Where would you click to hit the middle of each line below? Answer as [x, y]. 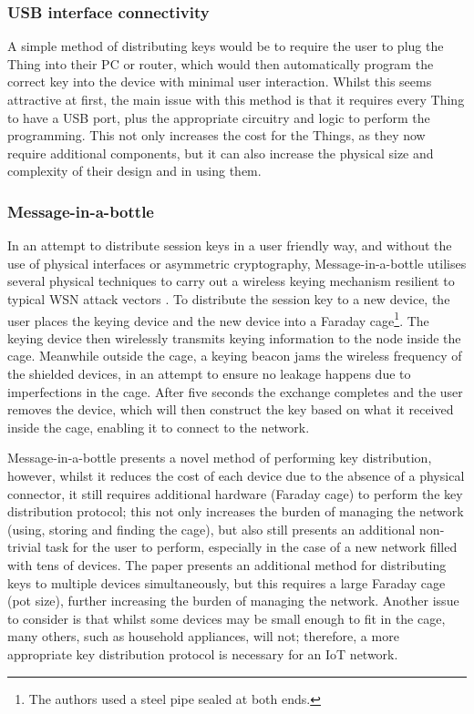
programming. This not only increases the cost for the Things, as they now [216, 135]
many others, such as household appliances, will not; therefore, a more [203, 636]
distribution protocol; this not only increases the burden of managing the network [236, 511]
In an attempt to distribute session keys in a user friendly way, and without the [230, 245]
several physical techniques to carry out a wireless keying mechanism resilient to [231, 281]
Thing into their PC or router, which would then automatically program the [221, 63]
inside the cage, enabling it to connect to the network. [159, 427]
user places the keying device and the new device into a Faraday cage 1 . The [218, 319]
